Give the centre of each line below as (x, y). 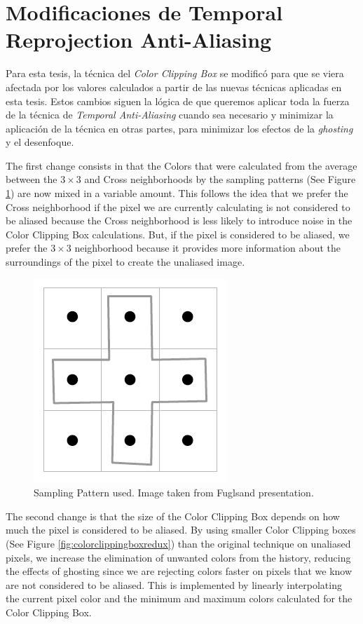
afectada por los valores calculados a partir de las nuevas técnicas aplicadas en (174, 87)
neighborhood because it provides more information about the (207, 248)
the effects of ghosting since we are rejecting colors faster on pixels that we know (179, 571)
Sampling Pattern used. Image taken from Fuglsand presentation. (174, 493)
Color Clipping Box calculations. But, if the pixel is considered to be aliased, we (178, 234)
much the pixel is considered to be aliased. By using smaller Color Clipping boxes (181, 530)
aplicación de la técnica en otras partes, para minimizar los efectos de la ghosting (179, 128)
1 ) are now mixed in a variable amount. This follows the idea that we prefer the (177, 193)
